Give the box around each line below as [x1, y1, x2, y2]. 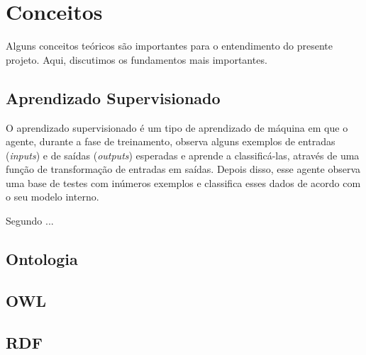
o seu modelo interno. [6, 189, 99, 204]
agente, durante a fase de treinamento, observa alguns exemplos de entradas [6, 134, 335, 149]
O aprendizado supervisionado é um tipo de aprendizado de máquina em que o [6, 120, 348, 135]
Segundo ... [6, 213, 54, 228]
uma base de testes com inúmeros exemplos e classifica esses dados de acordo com [6, 175, 361, 190]
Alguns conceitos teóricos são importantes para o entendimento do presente [6, 38, 333, 53]
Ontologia [6, 248, 78, 270]
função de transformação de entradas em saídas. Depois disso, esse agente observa [6, 162, 360, 176]
